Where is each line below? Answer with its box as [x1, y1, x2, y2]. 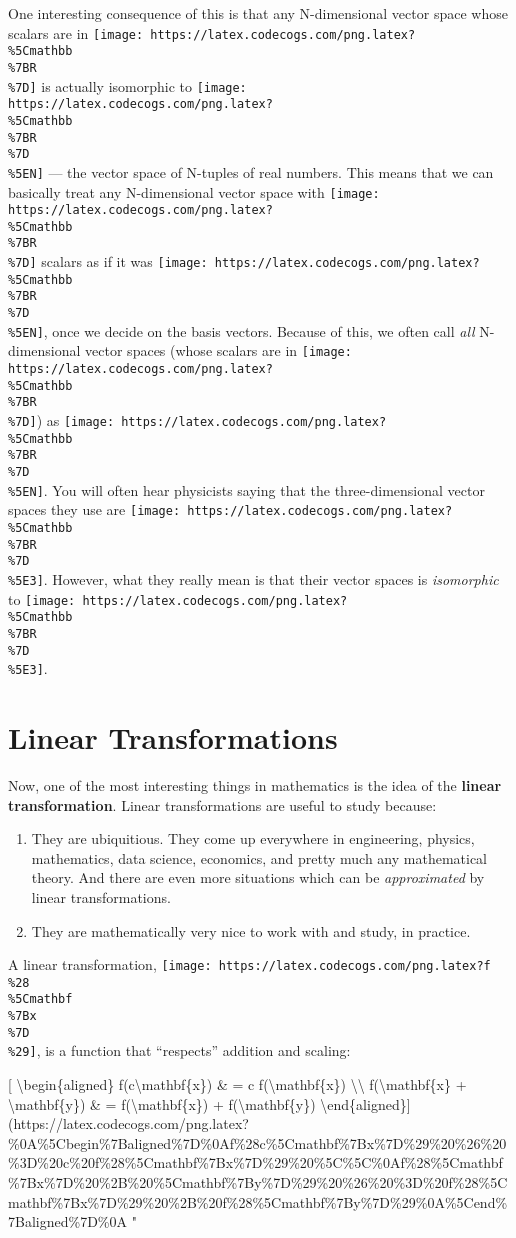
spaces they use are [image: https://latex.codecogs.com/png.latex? [8, 499, 453, 520]
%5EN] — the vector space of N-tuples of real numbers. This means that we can [8, 161, 494, 182]
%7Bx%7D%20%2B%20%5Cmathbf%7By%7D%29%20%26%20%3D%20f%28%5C [8, 1172, 508, 1193]
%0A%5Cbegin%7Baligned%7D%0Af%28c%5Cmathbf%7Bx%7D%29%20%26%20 [8, 1132, 507, 1153]
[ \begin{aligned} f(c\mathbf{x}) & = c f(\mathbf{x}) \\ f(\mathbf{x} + [8, 1074, 467, 1095]
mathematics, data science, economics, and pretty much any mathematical [31, 847, 488, 868]
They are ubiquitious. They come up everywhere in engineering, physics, [31, 828, 475, 849]
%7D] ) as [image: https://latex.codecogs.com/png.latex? [8, 410, 387, 431]
